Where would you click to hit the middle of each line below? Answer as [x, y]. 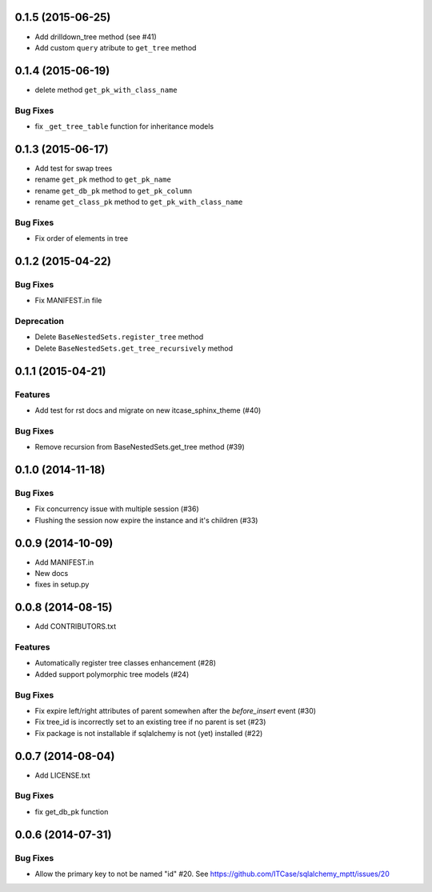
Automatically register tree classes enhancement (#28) [125, 663]
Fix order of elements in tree [81, 238]
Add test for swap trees [74, 168]
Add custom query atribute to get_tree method [116, 47]
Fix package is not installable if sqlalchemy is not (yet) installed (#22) [149, 733]
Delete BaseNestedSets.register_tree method [119, 337]
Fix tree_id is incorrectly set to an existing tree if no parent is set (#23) [150, 722]
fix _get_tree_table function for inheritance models [124, 126]
